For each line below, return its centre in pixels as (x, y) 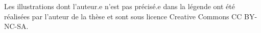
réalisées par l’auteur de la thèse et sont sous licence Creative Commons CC (123, 16)
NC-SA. (16, 26)
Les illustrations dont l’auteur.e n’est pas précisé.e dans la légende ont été (120, 6)
